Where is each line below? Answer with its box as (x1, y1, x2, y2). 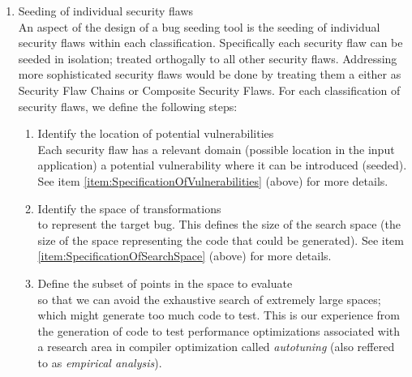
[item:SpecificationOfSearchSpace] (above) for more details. (37, 247, 332, 264)
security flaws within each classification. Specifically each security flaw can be (18, 34, 403, 51)
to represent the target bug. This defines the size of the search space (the (37, 216, 401, 233)
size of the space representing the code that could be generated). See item (37, 231, 404, 248)
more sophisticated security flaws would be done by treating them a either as (18, 66, 401, 83)
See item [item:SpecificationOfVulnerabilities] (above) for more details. (37, 172, 388, 189)
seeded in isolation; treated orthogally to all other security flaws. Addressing (18, 49, 397, 66)
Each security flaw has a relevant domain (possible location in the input (37, 140, 395, 157)
